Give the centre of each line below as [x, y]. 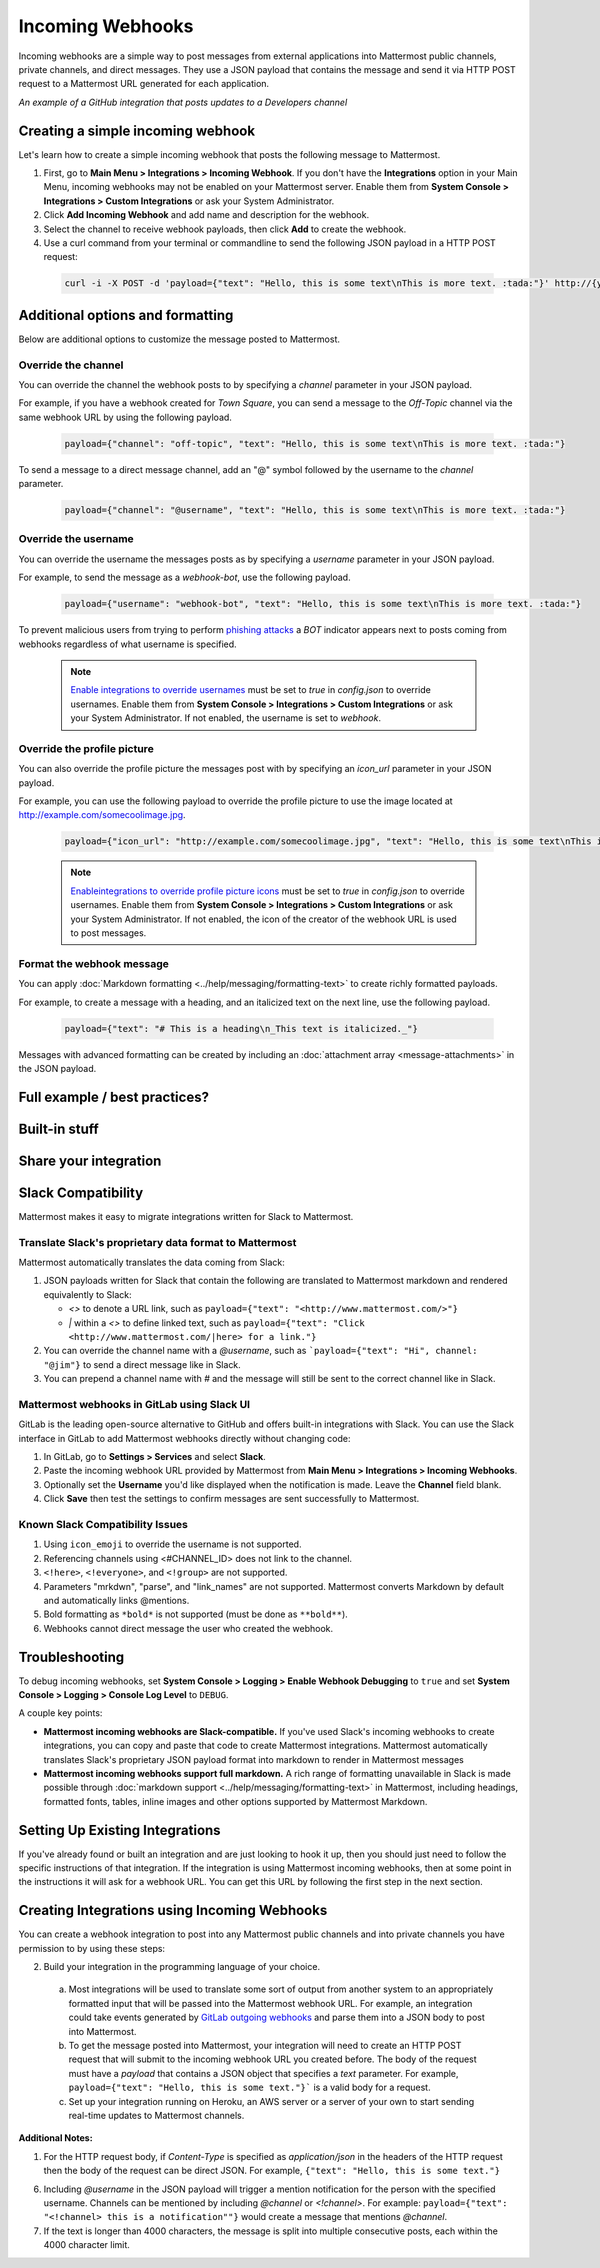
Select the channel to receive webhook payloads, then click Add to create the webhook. [225, 229]
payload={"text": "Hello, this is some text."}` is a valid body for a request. [249, 2087]
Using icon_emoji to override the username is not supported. [172, 1544]
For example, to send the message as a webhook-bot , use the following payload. [184, 577]
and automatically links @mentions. [116, 1600]
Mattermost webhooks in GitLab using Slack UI [134, 1404]
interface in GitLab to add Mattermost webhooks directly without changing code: [184, 1438]
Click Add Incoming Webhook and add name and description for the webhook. [206, 215]
